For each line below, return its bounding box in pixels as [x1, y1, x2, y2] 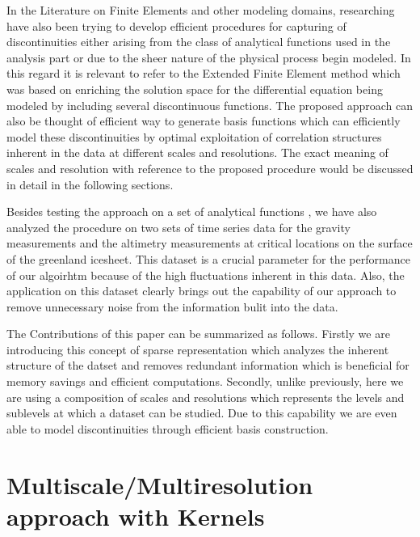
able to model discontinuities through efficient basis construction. [6, 420, 329, 437]
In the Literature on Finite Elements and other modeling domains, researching [6, 2, 395, 18]
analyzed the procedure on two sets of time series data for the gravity [6, 218, 351, 235]
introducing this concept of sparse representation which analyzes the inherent [6, 340, 389, 357]
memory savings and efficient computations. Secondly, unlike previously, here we [6, 373, 404, 390]
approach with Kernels [6, 499, 265, 532]
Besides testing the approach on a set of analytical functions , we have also [6, 203, 377, 220]
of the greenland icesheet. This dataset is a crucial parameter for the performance [6, 250, 410, 267]
